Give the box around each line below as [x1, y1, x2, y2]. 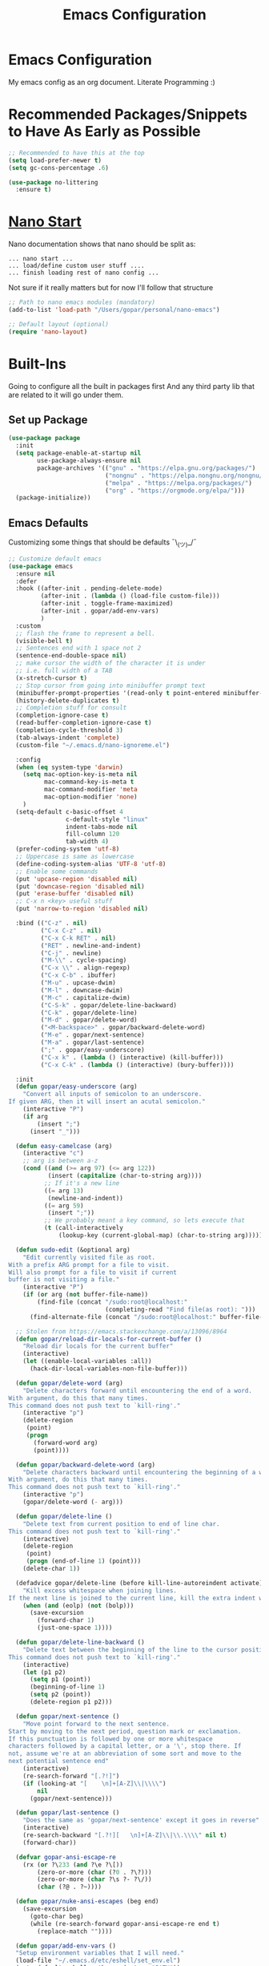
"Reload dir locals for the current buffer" [22, 1342, 174, 1350]
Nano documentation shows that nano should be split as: [8, 239, 196, 249]
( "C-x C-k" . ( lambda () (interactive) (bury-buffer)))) [40, 1061, 235, 1069]
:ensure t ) [15, 186, 52, 194]
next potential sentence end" [8, 1758, 110, 1766]
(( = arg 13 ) [43, 1187, 84, 1195]
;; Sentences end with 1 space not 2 [15, 644, 142, 653]
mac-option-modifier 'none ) [43, 793, 138, 801]
